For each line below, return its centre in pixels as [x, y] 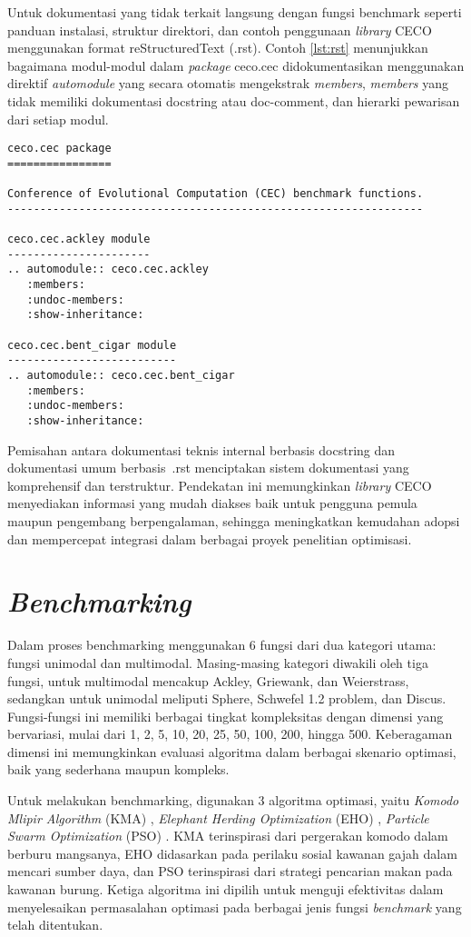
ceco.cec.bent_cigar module [92, 345]
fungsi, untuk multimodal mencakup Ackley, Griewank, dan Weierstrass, [208, 680]
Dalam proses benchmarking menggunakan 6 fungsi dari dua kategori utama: [222, 645]
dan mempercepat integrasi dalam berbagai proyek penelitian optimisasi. [210, 538]
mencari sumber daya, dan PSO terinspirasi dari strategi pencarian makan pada [230, 871]
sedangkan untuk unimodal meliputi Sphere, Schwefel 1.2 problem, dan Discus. [227, 698]
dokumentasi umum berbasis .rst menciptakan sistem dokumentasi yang [208, 468]
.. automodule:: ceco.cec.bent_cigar [121, 375]
